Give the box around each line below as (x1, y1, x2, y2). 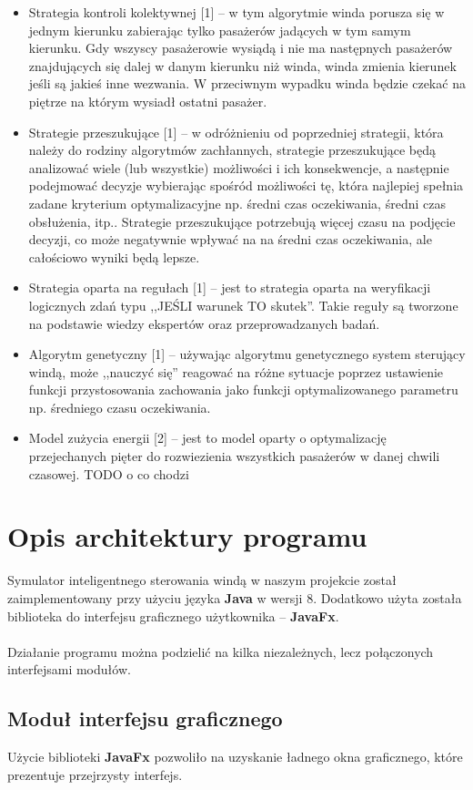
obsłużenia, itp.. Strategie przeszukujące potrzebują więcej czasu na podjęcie (28, 211, 456, 231)
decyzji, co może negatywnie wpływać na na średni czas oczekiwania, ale (28, 230, 432, 249)
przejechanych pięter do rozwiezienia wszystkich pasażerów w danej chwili (28, 446, 440, 466)
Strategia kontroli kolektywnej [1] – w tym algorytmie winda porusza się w (28, 3, 445, 21)
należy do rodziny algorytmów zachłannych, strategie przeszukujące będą (28, 140, 436, 159)
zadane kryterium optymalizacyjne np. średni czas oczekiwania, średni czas (28, 193, 446, 212)
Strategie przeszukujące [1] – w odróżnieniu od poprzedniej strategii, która (28, 122, 444, 141)
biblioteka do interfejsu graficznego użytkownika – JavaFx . (7, 606, 339, 625)
